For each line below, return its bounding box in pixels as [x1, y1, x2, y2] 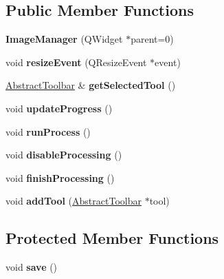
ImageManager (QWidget [5, 32, 123, 46]
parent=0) [131, 32, 174, 46]
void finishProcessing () [5, 170, 115, 185]
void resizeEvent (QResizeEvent [5, 54, 147, 69]
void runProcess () [5, 124, 91, 138]
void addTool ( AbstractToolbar [5, 194, 142, 208]
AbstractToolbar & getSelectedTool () [5, 78, 176, 92]
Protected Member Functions [5, 227, 219, 249]
